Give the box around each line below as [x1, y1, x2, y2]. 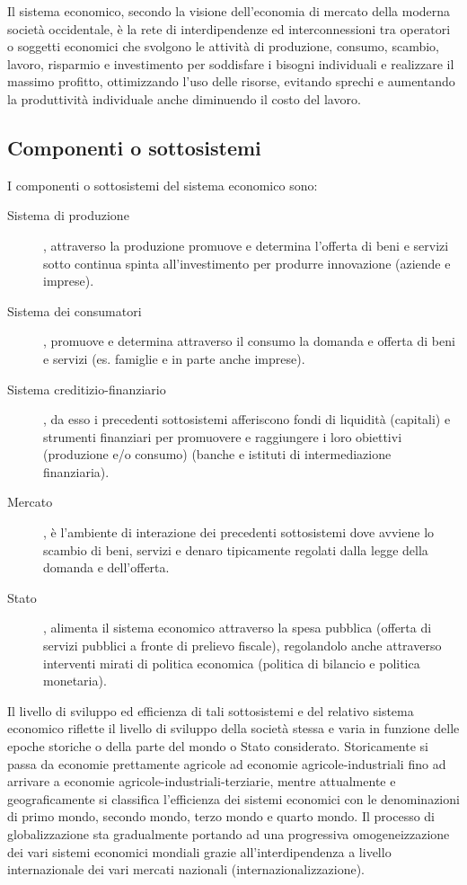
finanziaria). [43, 462, 110, 481]
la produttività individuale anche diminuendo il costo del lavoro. [7, 89, 361, 108]
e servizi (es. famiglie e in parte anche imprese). [43, 349, 305, 367]
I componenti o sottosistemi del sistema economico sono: [7, 175, 318, 194]
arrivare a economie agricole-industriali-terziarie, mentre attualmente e [7, 772, 396, 791]
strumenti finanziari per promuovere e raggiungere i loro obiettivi [43, 427, 402, 446]
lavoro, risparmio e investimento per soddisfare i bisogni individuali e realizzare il [7, 54, 454, 73]
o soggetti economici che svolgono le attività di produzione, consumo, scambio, [7, 37, 439, 56]
